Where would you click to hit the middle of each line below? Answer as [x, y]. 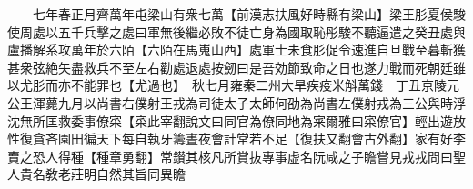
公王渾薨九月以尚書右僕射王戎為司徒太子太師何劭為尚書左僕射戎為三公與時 [230, 102]
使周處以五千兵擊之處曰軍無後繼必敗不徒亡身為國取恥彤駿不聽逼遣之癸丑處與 [236, 31]
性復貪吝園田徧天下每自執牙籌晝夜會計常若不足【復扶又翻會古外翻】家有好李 [236, 139]
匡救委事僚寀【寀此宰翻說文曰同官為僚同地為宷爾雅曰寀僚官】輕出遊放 [255, 120]
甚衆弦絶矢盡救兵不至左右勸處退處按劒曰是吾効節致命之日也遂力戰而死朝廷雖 [236, 67]
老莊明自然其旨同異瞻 [121, 174]
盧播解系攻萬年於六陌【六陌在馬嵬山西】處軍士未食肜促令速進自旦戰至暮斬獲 [236, 50]
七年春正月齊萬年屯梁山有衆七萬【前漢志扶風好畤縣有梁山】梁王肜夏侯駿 [249, 14]
